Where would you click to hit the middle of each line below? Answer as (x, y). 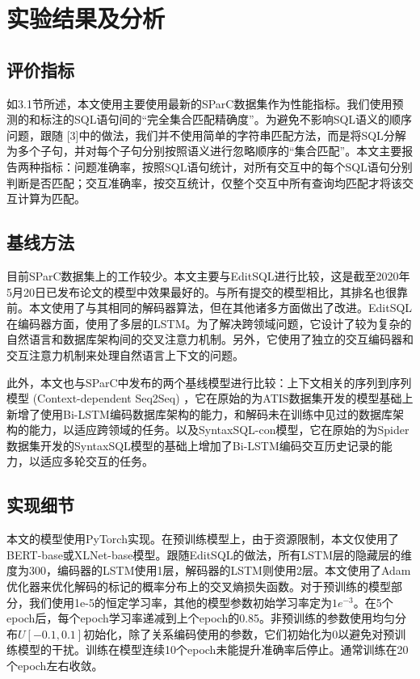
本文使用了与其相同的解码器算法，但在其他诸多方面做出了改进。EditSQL (220, 308)
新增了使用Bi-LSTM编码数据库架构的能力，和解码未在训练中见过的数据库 (199, 413)
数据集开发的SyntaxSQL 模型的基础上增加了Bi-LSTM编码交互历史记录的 (194, 445)
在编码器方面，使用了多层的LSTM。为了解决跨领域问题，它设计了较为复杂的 (209, 323)
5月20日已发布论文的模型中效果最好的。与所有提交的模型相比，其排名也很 (202, 291)
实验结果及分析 (86, 18)
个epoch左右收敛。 (55, 666)
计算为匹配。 (51, 198)
